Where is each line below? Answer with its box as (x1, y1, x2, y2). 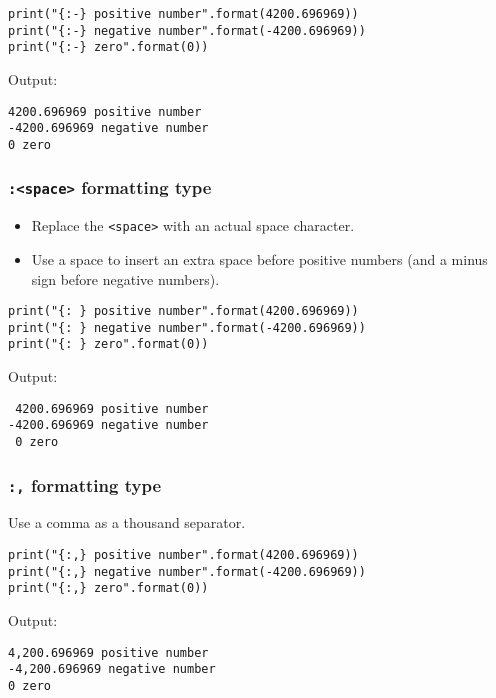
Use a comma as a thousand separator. (8, 512, 246, 533)
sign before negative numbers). (31, 268, 220, 289)
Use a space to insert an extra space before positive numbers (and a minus (31, 248, 488, 269)
